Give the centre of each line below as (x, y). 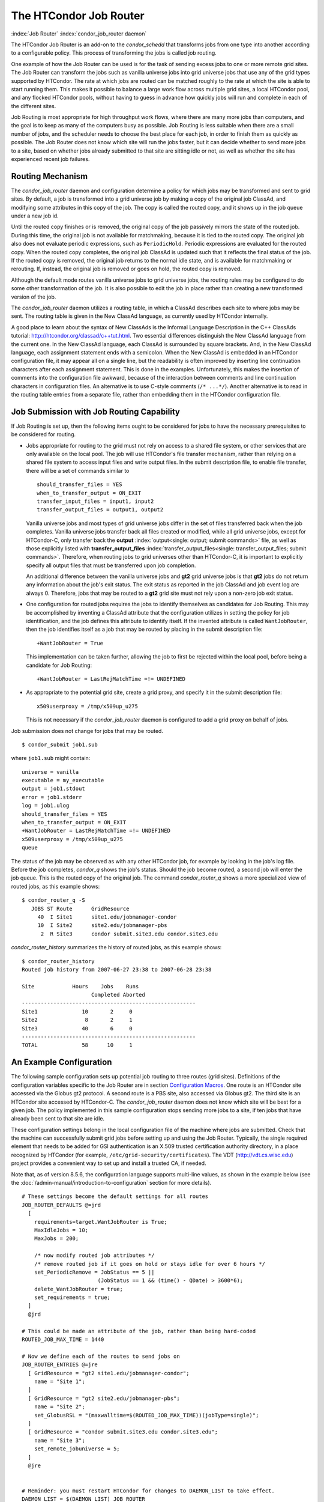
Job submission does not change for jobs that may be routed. (87, 731)
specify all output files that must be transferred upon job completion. (111, 565)
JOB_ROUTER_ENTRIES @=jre (60, 1365)
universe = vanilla (50, 772)
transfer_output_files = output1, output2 (100, 510)
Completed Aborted (118, 995)
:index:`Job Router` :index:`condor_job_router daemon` (79, 34)
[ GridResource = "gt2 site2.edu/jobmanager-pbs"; (104, 1398)
